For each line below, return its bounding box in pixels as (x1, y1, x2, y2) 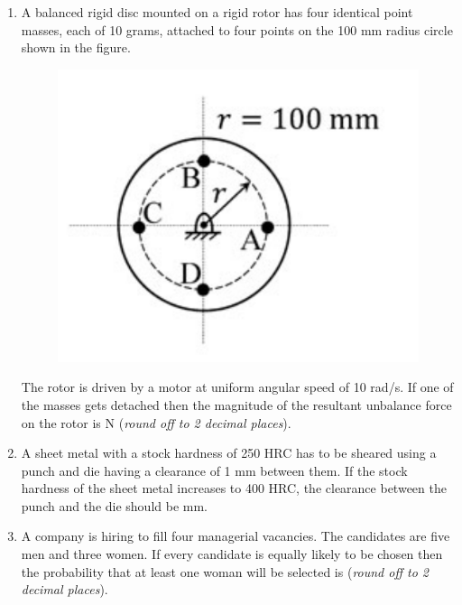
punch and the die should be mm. (21, 496, 208, 515)
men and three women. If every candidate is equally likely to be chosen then (21, 544, 443, 563)
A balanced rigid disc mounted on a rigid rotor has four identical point (21, 3, 413, 21)
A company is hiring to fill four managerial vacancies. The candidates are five (21, 526, 450, 545)
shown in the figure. (21, 38, 131, 57)
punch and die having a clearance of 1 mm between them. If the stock (21, 461, 408, 479)
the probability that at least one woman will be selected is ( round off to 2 (21, 562, 430, 581)
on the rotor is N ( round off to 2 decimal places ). (21, 413, 291, 432)
